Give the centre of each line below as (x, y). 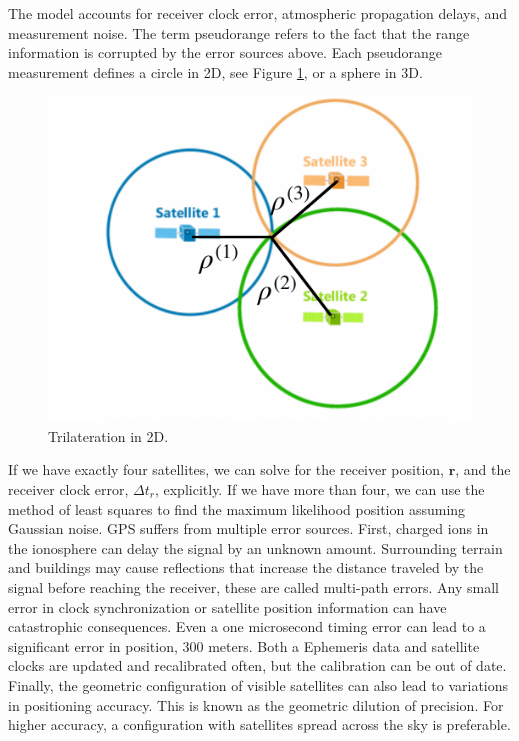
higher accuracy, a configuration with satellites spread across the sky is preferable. (259, 724)
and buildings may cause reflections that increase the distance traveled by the (246, 567)
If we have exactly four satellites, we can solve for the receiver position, (226, 469)
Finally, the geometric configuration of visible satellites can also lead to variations (258, 684)
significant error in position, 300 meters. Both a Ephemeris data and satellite (244, 645)
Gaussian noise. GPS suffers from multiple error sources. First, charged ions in (248, 528)
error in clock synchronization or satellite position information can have (227, 606)
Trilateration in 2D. (108, 435)
